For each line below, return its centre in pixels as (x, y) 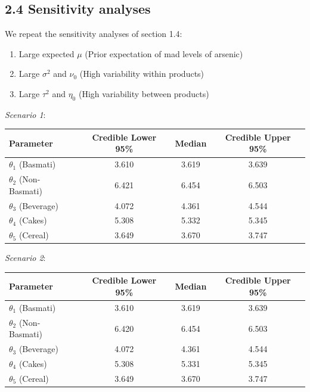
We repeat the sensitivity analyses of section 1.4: (94, 34)
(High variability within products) (142, 74)
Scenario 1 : (25, 114)
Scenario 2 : (25, 258)
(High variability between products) (144, 93)
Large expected (46, 53)
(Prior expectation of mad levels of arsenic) (164, 53)
